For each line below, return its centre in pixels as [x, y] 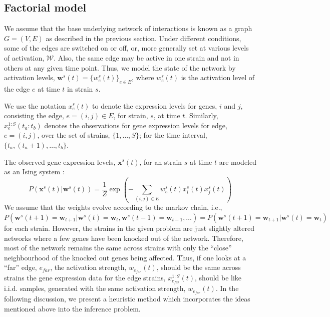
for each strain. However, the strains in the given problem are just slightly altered [129, 228]
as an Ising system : [34, 172]
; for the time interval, [173, 135]
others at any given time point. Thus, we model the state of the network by [120, 67]
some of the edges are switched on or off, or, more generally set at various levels [126, 48]
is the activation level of [218, 77]
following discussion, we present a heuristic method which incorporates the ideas [127, 298]
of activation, [24, 57]
